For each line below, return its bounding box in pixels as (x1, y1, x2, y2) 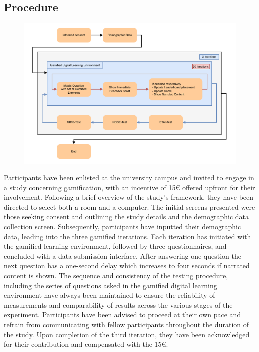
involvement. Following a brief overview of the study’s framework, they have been (4, 192, 254, 202)
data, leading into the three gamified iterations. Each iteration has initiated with (4, 231, 251, 241)
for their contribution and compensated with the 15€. (4, 339, 168, 349)
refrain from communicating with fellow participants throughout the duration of (4, 319, 249, 330)
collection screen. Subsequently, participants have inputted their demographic (4, 221, 241, 232)
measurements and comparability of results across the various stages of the (4, 299, 233, 310)
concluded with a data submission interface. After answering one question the (4, 250, 241, 261)
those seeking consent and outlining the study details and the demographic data (4, 211, 249, 222)
